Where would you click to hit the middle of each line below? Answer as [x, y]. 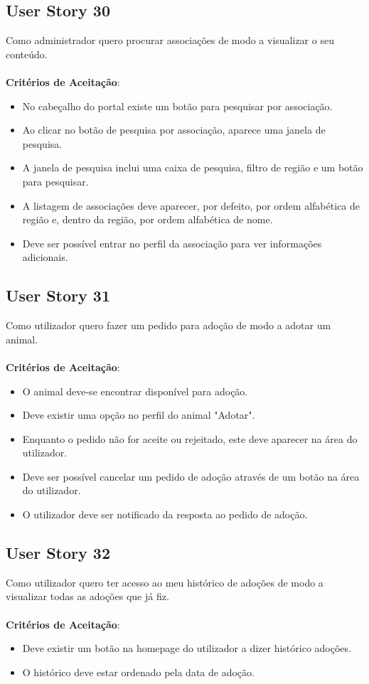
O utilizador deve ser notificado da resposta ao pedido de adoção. [165, 514]
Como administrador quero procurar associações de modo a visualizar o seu [170, 40]
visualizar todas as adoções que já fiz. [87, 596]
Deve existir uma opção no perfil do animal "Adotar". [139, 415]
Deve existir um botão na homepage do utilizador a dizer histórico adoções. [187, 648]
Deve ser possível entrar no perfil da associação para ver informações [172, 243]
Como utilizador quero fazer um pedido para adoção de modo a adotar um [169, 325]
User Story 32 [58, 553]
